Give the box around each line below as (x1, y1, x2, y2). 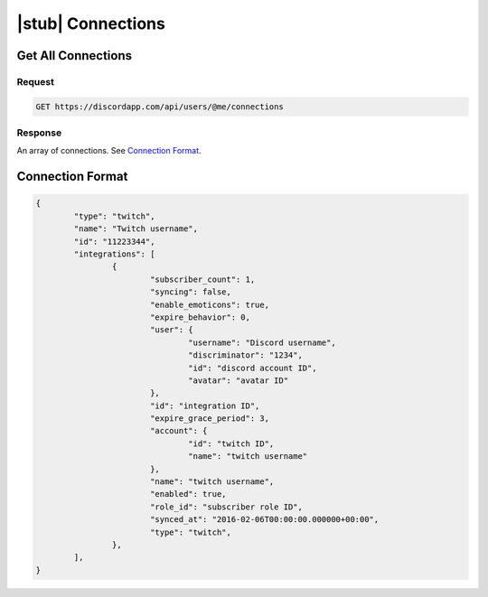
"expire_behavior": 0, (149, 312, 250, 322)
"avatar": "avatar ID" (188, 375, 289, 386)
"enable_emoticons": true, (149, 299, 270, 310)
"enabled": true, (149, 489, 227, 499)
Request (16, 75, 54, 88)
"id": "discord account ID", (188, 362, 317, 373)
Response (16, 126, 62, 139)
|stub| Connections (16, 14, 166, 33)
